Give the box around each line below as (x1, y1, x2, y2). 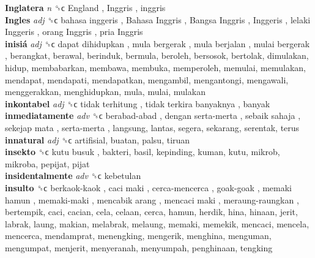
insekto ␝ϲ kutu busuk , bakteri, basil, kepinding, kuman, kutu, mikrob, (5, 145, 280, 158)
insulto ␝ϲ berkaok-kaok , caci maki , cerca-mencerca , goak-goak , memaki (5, 181, 292, 194)
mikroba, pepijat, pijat (5, 157, 90, 170)
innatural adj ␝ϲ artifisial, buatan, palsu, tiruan (5, 133, 190, 146)
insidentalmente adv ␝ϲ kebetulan (5, 169, 141, 182)
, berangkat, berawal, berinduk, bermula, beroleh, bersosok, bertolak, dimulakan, (5, 49, 309, 62)
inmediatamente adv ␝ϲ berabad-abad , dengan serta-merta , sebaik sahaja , (5, 109, 301, 122)
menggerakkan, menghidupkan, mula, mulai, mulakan (5, 85, 206, 98)
